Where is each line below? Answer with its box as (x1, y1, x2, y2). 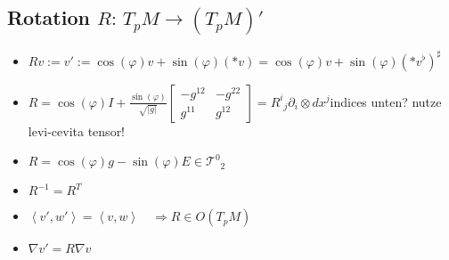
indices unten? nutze (330, 92, 442, 110)
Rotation (7, 4, 90, 31)
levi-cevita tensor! (28, 121, 126, 140)
